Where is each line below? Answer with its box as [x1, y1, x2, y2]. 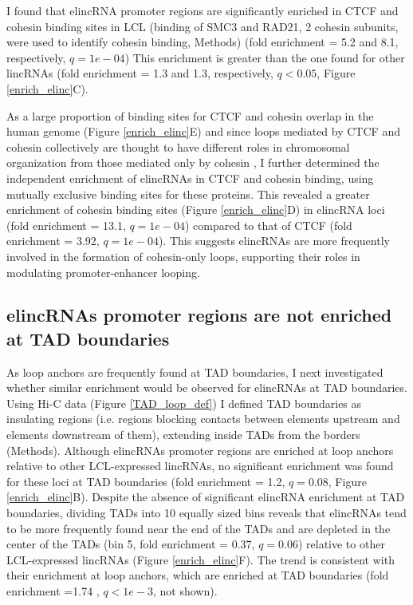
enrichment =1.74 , [6, 583, 100, 599]
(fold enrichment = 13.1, [6, 216, 126, 233]
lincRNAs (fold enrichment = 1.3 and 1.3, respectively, [6, 65, 273, 81]
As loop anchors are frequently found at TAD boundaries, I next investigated [6, 363, 383, 380]
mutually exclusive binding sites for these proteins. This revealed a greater [6, 185, 370, 202]
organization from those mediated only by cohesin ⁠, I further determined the [6, 154, 380, 171]
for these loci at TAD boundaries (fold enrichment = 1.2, [6, 473, 285, 489]
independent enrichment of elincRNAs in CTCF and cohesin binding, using [6, 169, 374, 186]
